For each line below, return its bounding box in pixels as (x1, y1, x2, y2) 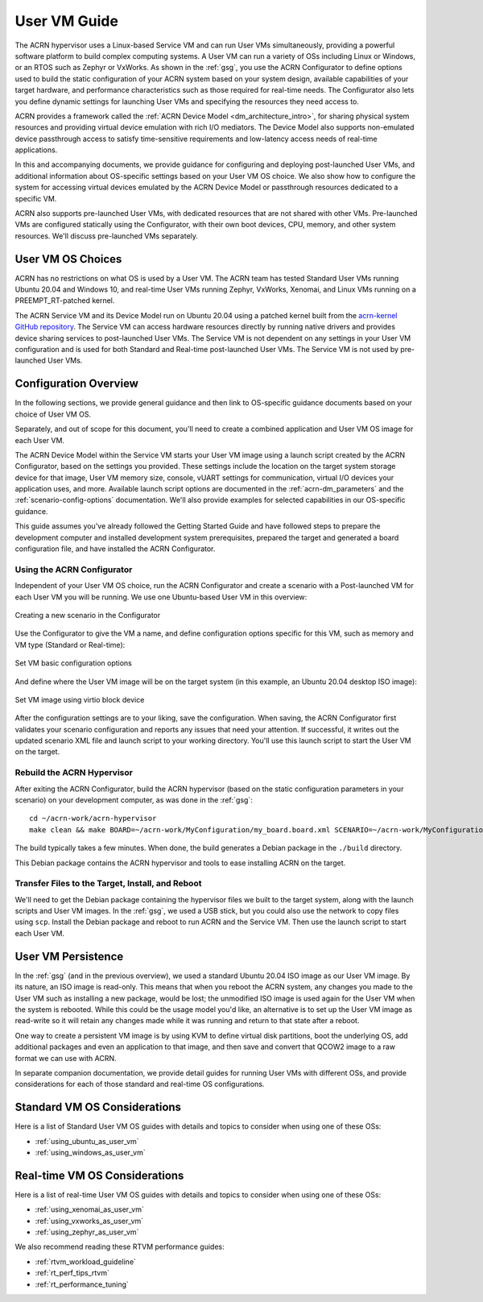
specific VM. (14, 193, 57, 203)
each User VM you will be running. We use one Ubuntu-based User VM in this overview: (14, 592, 308, 602)
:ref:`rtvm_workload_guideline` (35, 1257, 137, 1267)
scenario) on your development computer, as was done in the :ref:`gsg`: (14, 795, 253, 805)
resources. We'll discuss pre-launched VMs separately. (14, 230, 199, 241)
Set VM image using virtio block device (14, 695, 145, 704)
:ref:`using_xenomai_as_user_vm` (35, 1205, 144, 1214)
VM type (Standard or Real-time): (14, 640, 126, 649)
